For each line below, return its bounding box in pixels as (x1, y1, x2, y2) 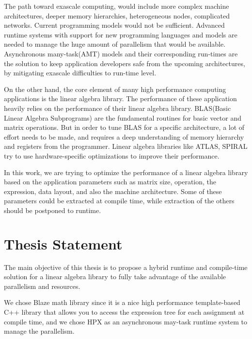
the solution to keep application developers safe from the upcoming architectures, (4, 58, 245, 68)
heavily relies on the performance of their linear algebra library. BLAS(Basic (4, 103, 231, 113)
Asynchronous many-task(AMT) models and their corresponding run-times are (4, 48, 238, 58)
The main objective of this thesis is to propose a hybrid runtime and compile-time (4, 262, 248, 272)
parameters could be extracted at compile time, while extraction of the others (4, 196, 235, 206)
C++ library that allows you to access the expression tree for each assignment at (4, 306, 245, 317)
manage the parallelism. (4, 326, 75, 336)
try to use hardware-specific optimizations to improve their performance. (4, 150, 220, 161)
